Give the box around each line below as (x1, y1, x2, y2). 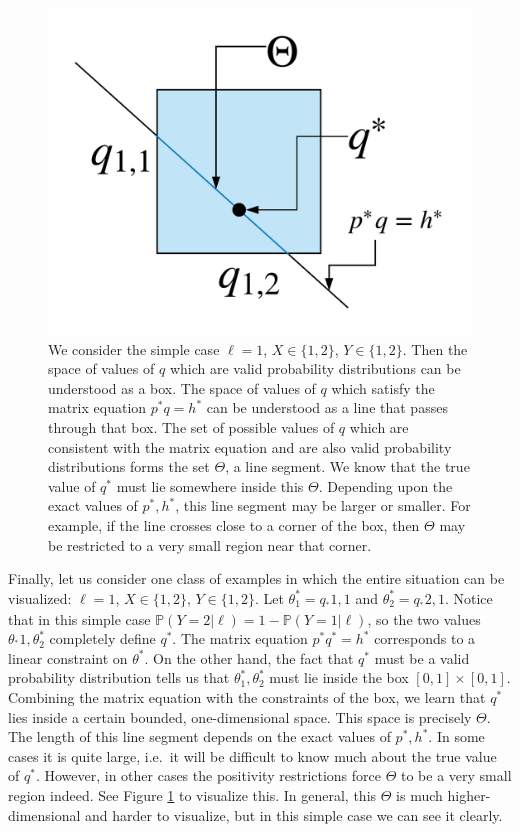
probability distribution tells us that (8, 667, 230, 688)
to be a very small (401, 765, 512, 786)
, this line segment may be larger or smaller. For (175, 495, 471, 516)
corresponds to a (374, 628, 476, 649)
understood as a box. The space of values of (48, 377, 316, 398)
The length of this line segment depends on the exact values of (8, 726, 391, 747)
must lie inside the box (269, 667, 409, 688)
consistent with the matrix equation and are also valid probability (48, 436, 452, 457)
